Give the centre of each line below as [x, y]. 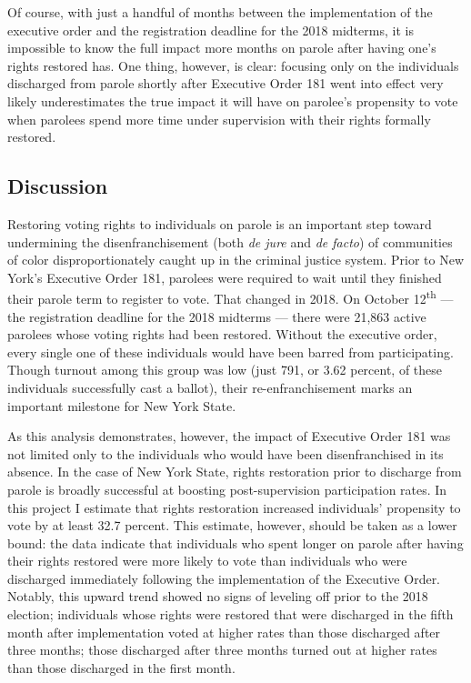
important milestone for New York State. [122, 405]
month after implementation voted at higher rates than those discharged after [224, 632]
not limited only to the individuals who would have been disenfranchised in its [225, 453]
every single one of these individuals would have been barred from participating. [230, 352]
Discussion [58, 186]
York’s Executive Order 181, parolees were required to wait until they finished [225, 277]
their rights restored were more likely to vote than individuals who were [207, 561]
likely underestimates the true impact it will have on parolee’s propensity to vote [233, 100]
